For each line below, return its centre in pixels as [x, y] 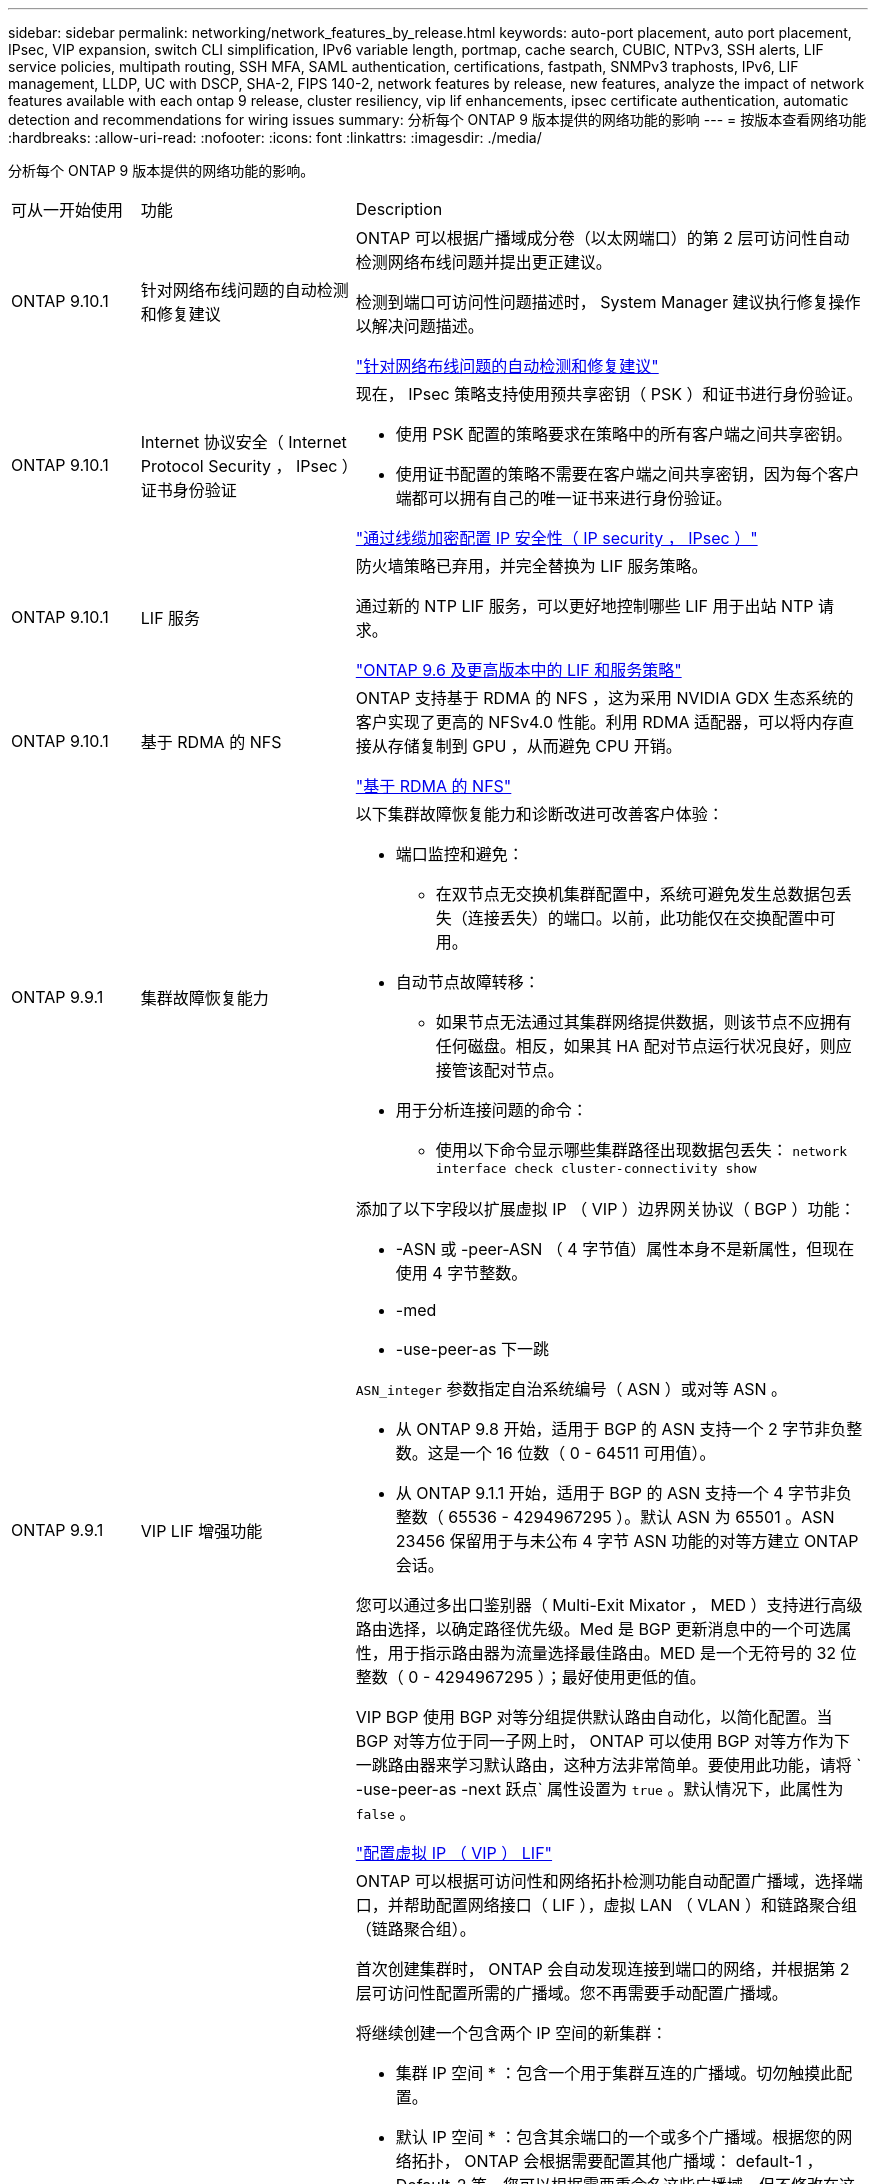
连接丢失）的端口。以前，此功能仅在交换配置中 [643, 918]
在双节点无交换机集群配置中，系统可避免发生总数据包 [635, 894]
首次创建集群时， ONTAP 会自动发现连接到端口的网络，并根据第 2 [602, 1969]
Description [399, 209]
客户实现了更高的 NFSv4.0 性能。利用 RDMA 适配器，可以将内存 [596, 722]
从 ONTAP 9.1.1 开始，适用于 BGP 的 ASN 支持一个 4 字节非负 [624, 1493]
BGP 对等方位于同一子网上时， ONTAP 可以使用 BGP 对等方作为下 [603, 1741]
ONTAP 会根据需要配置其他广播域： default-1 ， [643, 2161]
